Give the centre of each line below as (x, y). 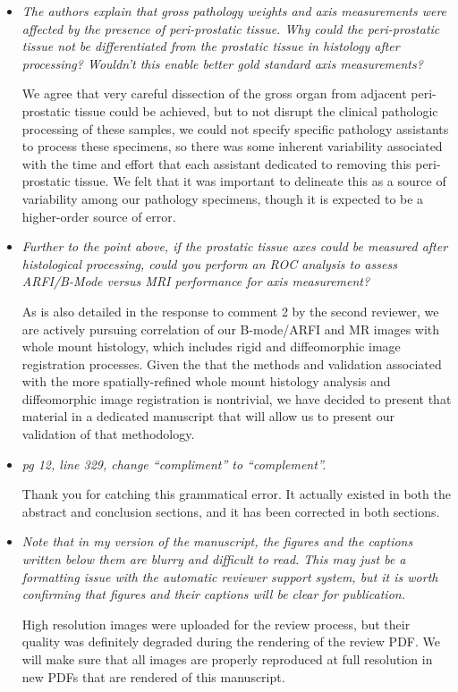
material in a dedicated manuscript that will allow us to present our (208, 416)
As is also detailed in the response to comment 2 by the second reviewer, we (230, 311)
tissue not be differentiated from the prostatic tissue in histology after (211, 46)
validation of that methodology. (108, 434)
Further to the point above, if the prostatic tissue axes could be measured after (235, 246)
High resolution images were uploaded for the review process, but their (216, 624)
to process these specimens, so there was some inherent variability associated (232, 146)
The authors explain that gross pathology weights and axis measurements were (234, 11)
